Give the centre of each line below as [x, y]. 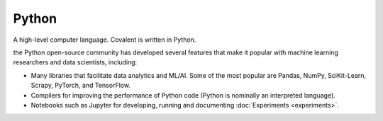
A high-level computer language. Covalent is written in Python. [105, 40]
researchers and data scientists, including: [75, 62]
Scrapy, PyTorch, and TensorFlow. [81, 86]
